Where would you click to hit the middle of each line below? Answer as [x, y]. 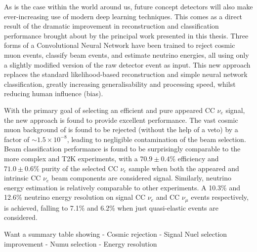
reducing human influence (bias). [54, 93]
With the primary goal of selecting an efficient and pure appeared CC [109, 110]
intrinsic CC [22, 178]
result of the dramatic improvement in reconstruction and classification [111, 26]
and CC [168, 197]
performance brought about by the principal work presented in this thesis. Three [126, 35]
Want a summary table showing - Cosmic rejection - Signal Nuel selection [116, 234]
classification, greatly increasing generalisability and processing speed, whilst [120, 84]
